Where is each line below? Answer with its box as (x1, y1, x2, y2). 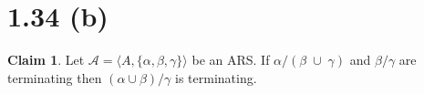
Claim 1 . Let (7, 50, 85, 69)
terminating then (7, 68, 102, 87)
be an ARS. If (191, 50, 270, 69)
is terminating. (175, 68, 257, 87)
